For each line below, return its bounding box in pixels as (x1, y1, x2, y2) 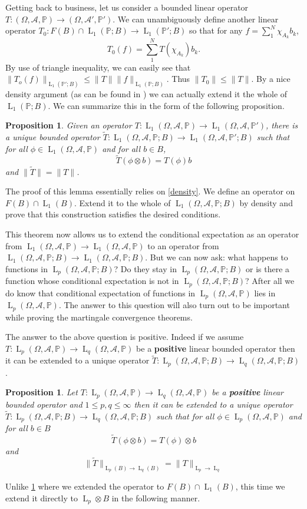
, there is (266, 119, 298, 131)
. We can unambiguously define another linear (113, 12, 279, 25)
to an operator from (147, 239, 219, 252)
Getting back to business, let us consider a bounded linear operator (5, 1, 249, 13)
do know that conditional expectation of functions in (5, 286, 196, 299)
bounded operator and (5, 398, 82, 410)
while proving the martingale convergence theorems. (5, 310, 193, 323)
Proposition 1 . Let (5, 386, 78, 398)
